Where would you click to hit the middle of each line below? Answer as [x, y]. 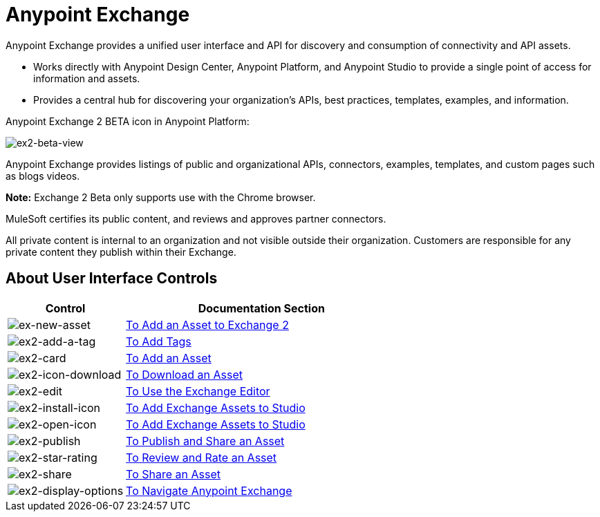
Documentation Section [261, 308]
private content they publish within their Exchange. [121, 252]
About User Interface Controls [112, 279]
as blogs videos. [43, 176]
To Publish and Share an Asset [205, 441]
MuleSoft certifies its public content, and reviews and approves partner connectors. [196, 218]
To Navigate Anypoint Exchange [209, 490]
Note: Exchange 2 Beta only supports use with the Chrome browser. [161, 197]
